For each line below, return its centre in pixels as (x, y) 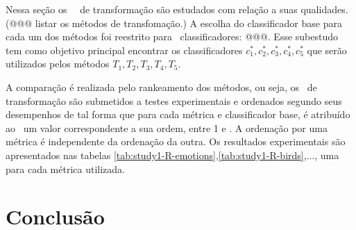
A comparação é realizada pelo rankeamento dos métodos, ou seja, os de (161, 87)
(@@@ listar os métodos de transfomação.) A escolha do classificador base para (174, 23)
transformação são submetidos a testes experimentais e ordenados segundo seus (174, 100)
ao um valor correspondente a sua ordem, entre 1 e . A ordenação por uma (167, 128)
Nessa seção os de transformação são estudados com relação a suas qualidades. (177, 9)
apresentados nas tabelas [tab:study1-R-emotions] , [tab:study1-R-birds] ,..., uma (172, 155)
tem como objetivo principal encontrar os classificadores (124, 50)
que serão (327, 50)
